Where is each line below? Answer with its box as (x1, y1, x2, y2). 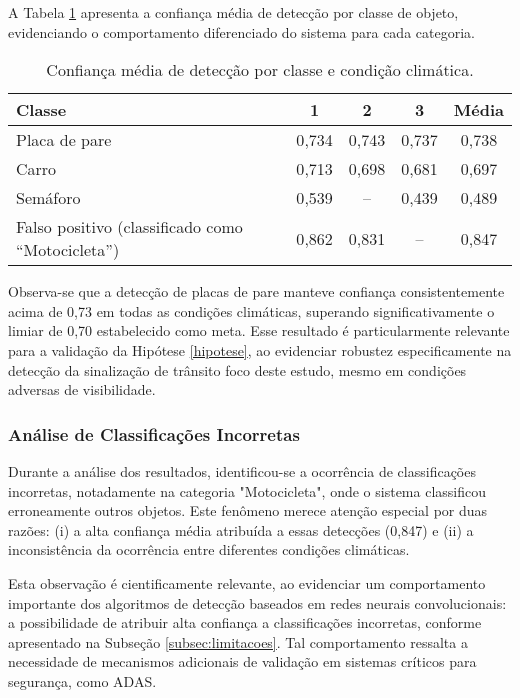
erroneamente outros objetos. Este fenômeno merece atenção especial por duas (8, 500, 488, 521)
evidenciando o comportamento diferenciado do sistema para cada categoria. (8, 21, 475, 42)
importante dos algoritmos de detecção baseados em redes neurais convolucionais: (8, 592, 507, 613)
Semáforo (16, 186, 81, 210)
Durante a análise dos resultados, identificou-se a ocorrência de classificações (8, 460, 476, 481)
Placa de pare (16, 128, 112, 152)
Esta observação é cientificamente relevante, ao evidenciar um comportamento (8, 572, 486, 593)
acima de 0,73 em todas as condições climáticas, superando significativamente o (8, 300, 495, 321)
